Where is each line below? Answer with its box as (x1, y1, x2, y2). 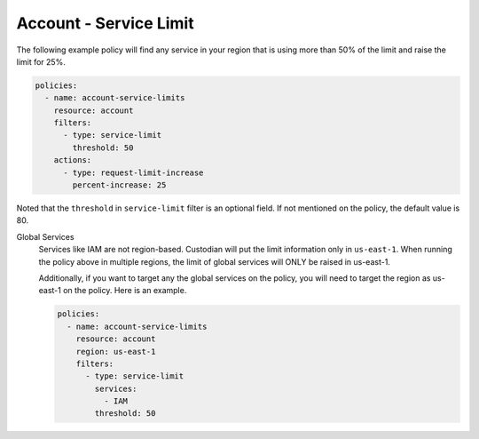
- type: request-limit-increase (63, 167, 204, 178)
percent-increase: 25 (72, 180, 167, 190)
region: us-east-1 (75, 347, 156, 356)
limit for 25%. (16, 56, 66, 67)
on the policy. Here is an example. (62, 285, 187, 296)
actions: (53, 156, 92, 165)
